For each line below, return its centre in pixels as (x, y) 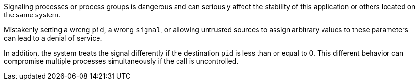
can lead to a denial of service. (53, 38)
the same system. (32, 15)
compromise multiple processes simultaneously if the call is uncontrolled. (121, 61)
